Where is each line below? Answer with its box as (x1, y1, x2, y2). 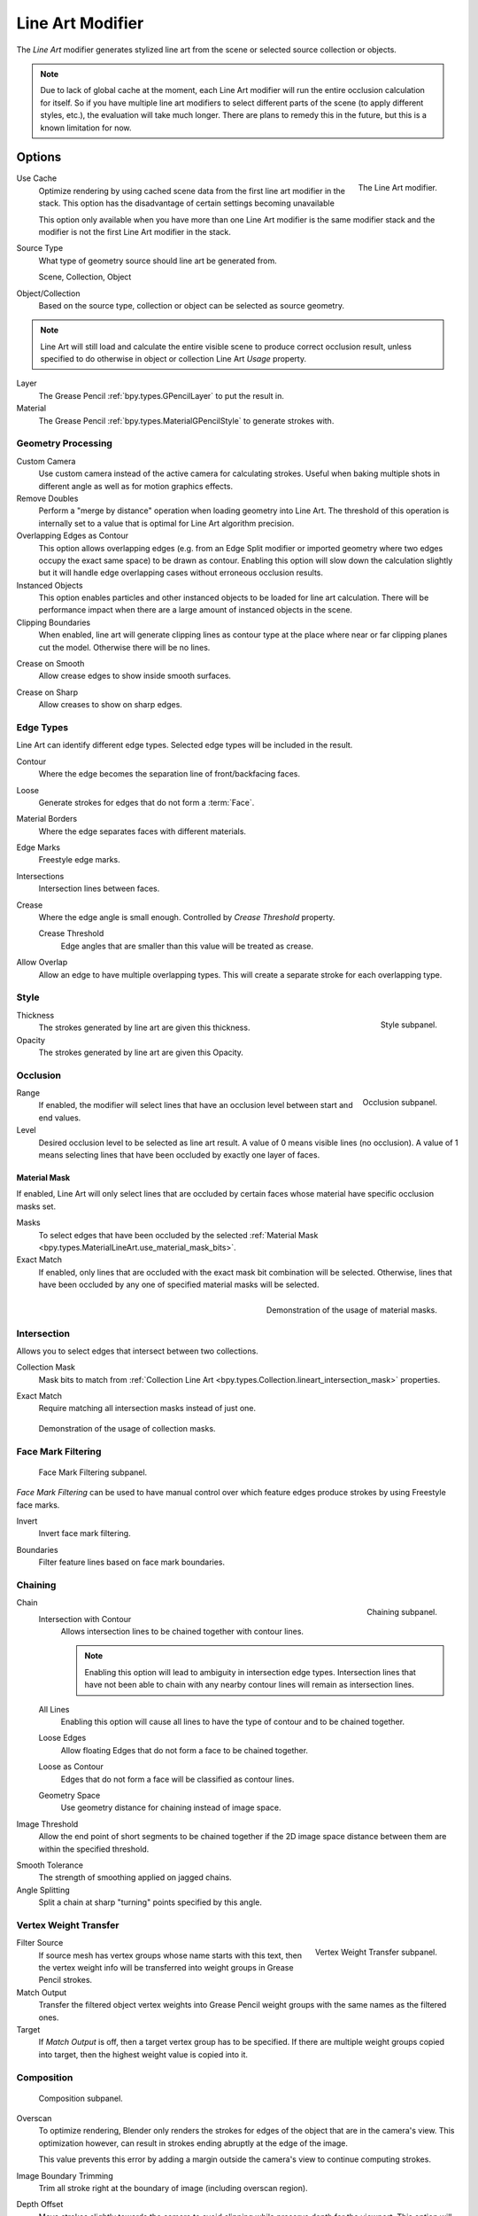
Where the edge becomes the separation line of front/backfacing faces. (38, 769, 301, 779)
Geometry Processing (16, 437, 112, 449)
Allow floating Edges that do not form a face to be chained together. (60, 1744, 309, 1755)
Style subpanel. (381, 1019, 437, 1030)
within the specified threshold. (38, 1844, 150, 1854)
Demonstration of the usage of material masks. (266, 1305, 437, 1315)
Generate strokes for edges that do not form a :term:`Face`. (38, 797, 255, 808)
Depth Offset (16, 2199, 64, 2210)
